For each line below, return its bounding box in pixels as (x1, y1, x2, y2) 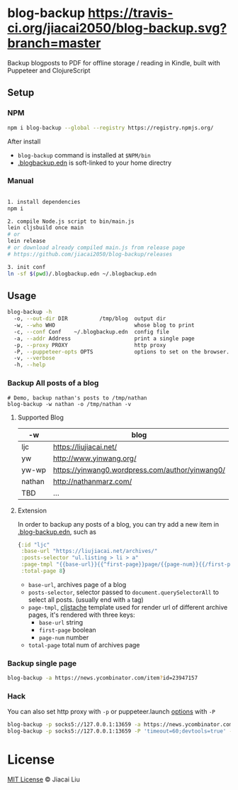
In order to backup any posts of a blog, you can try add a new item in (17, 520, 220, 528)
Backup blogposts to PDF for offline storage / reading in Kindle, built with (7, 58, 221, 67)
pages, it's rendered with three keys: (28, 610, 136, 619)
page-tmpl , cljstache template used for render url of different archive (28, 603, 228, 611)
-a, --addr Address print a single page (13, 335, 195, 342)
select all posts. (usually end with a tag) (28, 595, 144, 604)
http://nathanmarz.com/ (52, 476, 132, 486)
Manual (7, 176, 34, 186)
